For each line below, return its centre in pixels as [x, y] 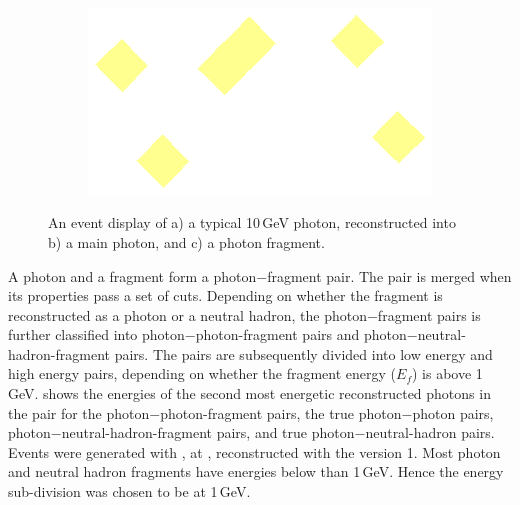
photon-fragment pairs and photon [301, 334]
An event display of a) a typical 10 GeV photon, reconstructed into [252, 222]
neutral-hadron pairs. [430, 432]
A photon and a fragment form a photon [132, 275]
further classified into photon [96, 334]
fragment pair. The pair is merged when [389, 275]
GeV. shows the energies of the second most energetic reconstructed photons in [249, 393]
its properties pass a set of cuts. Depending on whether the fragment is [225, 295]
